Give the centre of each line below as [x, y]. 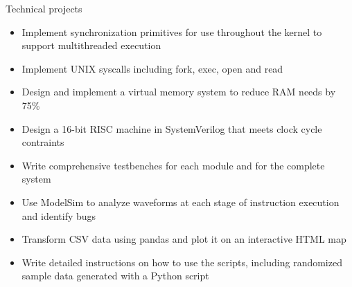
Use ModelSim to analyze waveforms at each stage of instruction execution [181, 202]
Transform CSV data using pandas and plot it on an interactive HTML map [184, 239]
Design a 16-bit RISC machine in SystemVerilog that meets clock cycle [172, 128]
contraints [43, 142]
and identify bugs [59, 215]
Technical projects [44, 8]
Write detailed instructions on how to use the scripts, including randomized [182, 262]
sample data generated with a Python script [115, 276]
